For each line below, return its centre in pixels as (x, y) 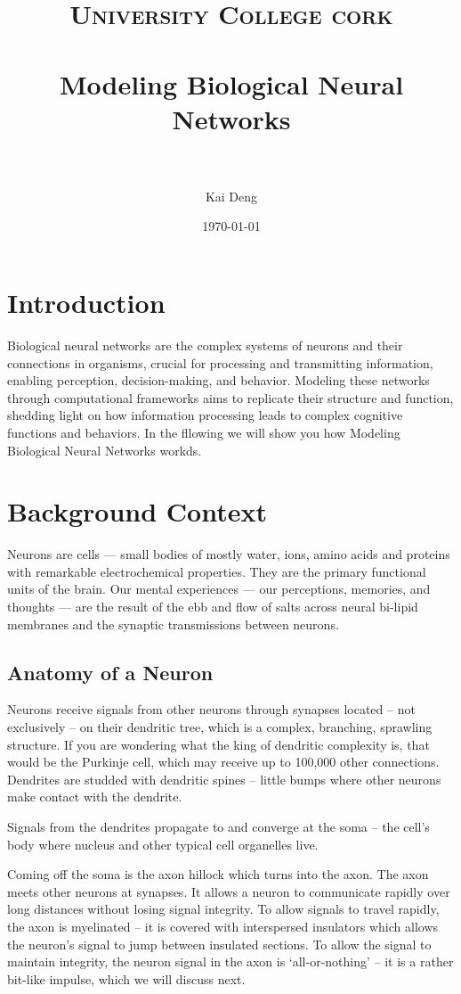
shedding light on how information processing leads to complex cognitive (205, 415)
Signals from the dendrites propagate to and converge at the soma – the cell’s (218, 827)
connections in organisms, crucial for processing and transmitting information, (220, 362)
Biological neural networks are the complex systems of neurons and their (205, 345)
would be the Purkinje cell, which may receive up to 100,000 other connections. (223, 762)
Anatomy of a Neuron (110, 672)
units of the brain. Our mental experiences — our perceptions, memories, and (219, 589)
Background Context (137, 511)
